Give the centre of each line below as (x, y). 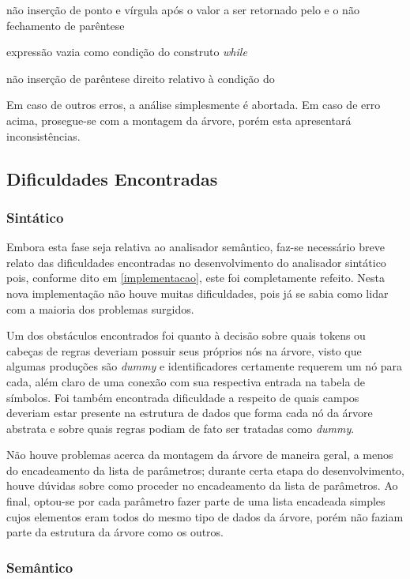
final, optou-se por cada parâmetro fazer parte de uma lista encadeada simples (196, 501)
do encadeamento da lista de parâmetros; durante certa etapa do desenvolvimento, (205, 470)
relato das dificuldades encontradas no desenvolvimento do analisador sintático (196, 262)
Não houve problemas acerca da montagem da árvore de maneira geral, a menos (200, 455)
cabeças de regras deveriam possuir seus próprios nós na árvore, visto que (184, 350)
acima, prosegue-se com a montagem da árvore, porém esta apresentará (179, 120)
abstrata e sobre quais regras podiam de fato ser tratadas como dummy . (181, 428)
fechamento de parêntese (66, 25)
